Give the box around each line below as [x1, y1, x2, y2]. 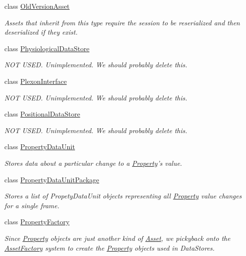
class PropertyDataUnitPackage [4, 174, 99, 184]
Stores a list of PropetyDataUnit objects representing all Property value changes [4, 191, 242, 201]
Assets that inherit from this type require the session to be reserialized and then [4, 17, 240, 27]
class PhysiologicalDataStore [4, 43, 90, 53]
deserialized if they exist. [4, 27, 78, 37]
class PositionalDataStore [4, 109, 80, 119]
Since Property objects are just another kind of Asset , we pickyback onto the [4, 233, 230, 243]
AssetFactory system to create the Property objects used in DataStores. [4, 242, 215, 253]
